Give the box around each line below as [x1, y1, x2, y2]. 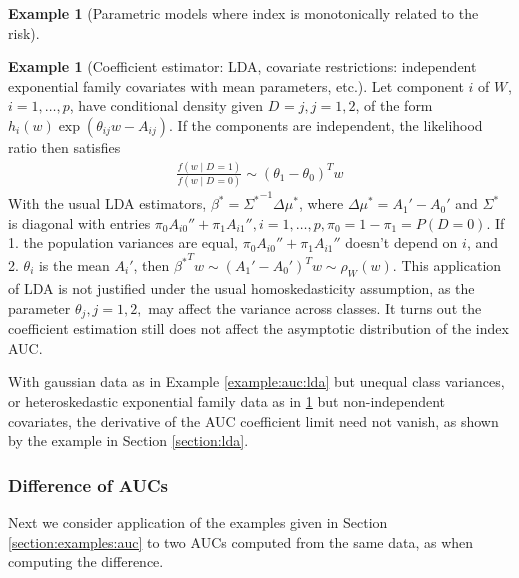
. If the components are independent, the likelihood [169, 114, 483, 135]
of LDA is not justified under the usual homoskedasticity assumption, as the [8, 278, 475, 299]
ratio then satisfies [8, 136, 121, 157]
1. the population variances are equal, [8, 232, 239, 253]
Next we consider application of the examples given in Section [8, 512, 388, 533]
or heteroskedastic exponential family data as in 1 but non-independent [8, 391, 446, 412]
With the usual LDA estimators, [8, 193, 207, 214]
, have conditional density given [69, 95, 264, 116]
